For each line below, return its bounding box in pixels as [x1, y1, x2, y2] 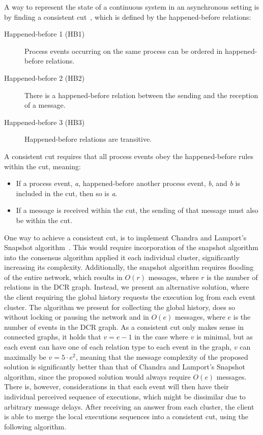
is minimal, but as [196, 331, 253, 342]
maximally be [4, 351, 46, 362]
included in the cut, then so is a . [16, 188, 118, 198]
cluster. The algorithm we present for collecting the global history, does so [4, 301, 236, 312]
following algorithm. [4, 421, 67, 431]
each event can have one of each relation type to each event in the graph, [4, 341, 232, 352]
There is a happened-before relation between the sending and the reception [24, 89, 258, 100]
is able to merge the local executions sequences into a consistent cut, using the [4, 411, 249, 422]
